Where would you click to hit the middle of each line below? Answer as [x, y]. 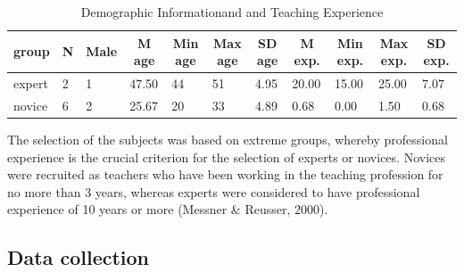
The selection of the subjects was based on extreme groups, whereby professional [228, 139]
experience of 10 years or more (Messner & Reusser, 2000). [168, 209]
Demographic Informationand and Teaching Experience [232, 12]
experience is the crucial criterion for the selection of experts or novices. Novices [226, 157]
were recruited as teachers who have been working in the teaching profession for [225, 174]
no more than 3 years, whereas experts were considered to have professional [214, 191]
